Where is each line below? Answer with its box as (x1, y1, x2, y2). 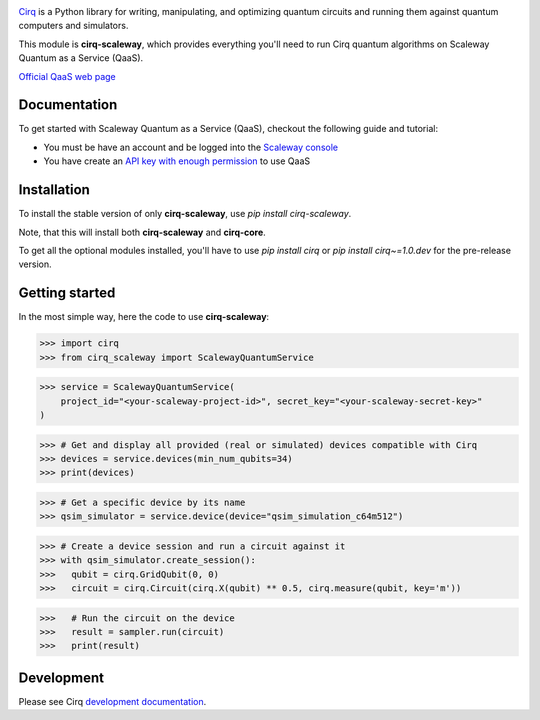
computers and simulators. (18, 20, 129, 32)
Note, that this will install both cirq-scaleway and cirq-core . (18, 226, 267, 238)
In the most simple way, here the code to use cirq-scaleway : (18, 311, 270, 323)
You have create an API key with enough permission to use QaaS (43, 155, 311, 167)
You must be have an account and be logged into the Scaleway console (43, 141, 339, 153)
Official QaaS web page (18, 70, 117, 82)
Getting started (18, 285, 116, 302)
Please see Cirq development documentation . (18, 695, 207, 707)
